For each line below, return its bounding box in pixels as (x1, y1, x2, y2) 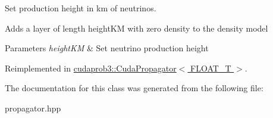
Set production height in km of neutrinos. (5, 2, 156, 14)
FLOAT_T (190, 61, 231, 74)
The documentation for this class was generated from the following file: (5, 82, 263, 94)
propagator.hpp (5, 101, 61, 114)
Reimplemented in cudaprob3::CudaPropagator (5, 61, 177, 74)
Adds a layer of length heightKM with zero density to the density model (5, 21, 268, 34)
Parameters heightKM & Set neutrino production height (5, 42, 209, 54)
